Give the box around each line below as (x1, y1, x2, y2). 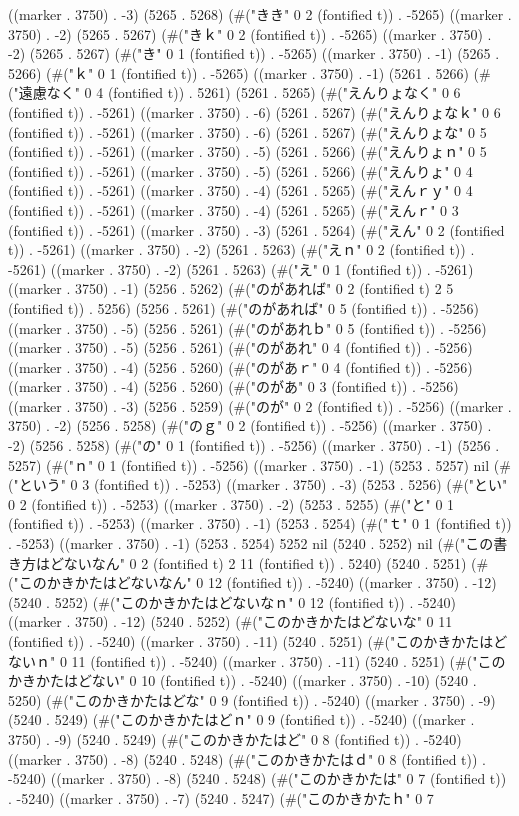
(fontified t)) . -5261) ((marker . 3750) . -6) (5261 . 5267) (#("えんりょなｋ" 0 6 (8, 101, 501, 122)
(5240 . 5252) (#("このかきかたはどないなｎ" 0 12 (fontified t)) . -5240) (8, 591, 457, 612)
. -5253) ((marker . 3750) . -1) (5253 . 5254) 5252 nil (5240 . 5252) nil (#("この (8, 533, 494, 554)
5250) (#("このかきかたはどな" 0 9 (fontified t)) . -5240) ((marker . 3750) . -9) (8, 689, 496, 710)
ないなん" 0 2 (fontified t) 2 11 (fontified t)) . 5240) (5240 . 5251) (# (63, 552, 489, 573)
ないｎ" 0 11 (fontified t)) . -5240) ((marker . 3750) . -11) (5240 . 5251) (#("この (8, 650, 506, 671)
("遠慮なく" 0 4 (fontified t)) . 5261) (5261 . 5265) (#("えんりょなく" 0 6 (8, 82, 461, 103)
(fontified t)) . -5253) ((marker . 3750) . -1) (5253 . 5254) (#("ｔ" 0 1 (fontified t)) (8, 513, 512, 534)
